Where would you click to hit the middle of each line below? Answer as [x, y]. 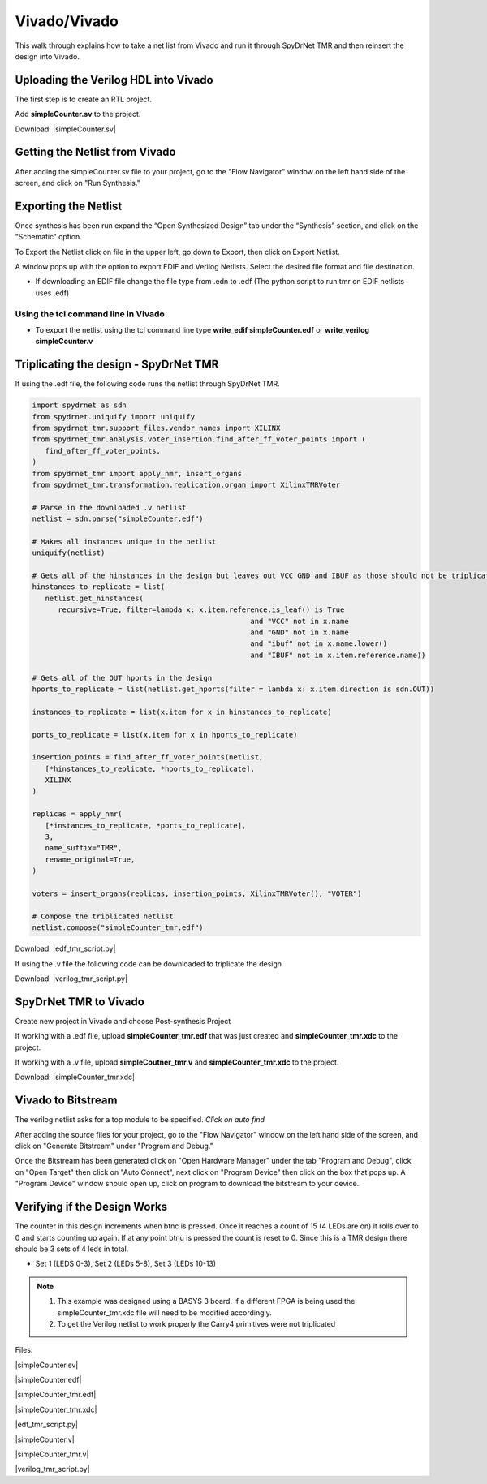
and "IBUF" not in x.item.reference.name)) [338, 655]
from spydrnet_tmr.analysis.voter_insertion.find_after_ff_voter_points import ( [199, 439]
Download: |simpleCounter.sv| [66, 129]
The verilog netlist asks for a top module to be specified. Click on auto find [140, 1120]
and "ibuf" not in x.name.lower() [319, 644]
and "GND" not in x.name [300, 632]
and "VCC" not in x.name [300, 621]
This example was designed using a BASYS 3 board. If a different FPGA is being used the [206, 1301]
